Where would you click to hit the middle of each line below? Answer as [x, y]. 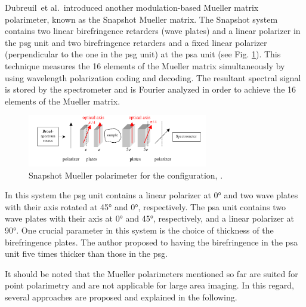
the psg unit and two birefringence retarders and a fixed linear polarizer [136, 42]
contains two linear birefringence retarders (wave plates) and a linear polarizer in [153, 31]
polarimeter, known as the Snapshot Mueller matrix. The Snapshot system [141, 19]
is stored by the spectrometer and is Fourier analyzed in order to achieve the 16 [151, 89]
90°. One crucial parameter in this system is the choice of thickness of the [139, 230]
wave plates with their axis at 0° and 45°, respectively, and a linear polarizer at [149, 218]
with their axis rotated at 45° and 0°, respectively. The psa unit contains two [145, 206]
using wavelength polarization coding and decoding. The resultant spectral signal [153, 77]
